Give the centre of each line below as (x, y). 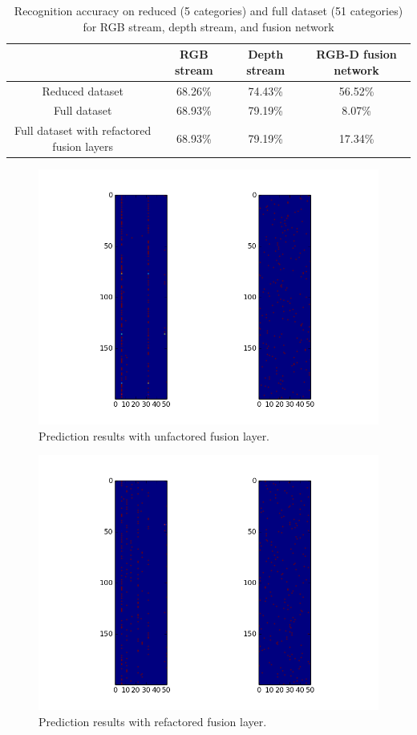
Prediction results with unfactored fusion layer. (154, 435)
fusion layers (83, 146)
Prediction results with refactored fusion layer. (153, 721)
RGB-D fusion (356, 54)
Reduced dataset (83, 90)
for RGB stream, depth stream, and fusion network (208, 26)
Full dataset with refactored (83, 130)
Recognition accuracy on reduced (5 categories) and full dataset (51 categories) (208, 10)
